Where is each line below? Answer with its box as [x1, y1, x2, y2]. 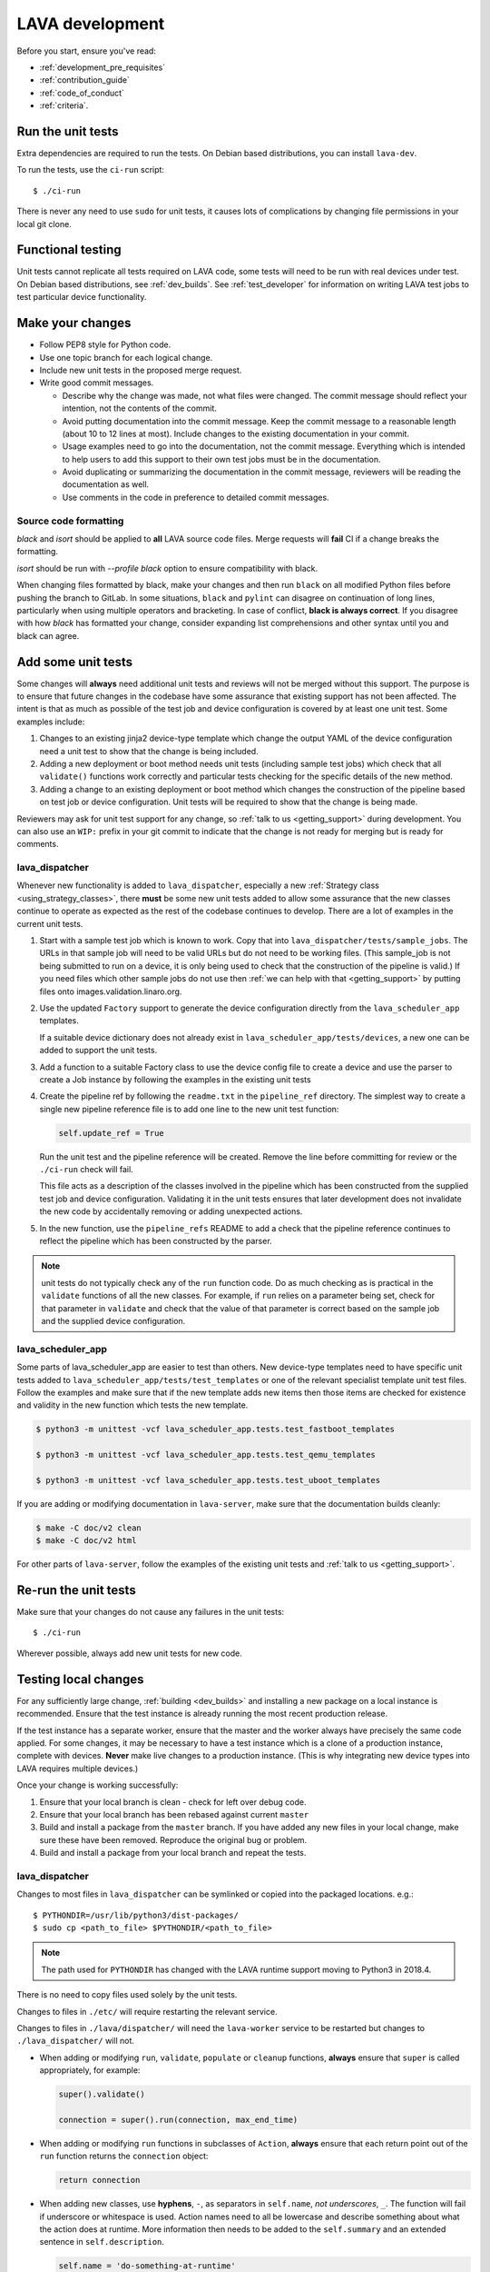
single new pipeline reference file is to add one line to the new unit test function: [39, 1103, 339, 1114]
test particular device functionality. [16, 292, 147, 303]
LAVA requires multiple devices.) [16, 1763, 139, 1774]
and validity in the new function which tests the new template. [16, 1400, 249, 1410]
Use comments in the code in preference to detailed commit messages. [62, 492, 330, 503]
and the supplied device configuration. [41, 1315, 186, 1326]
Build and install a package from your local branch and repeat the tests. [39, 1848, 307, 1858]
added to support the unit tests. [39, 1045, 158, 1056]
